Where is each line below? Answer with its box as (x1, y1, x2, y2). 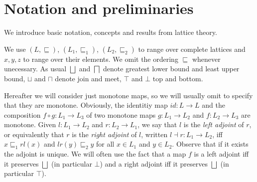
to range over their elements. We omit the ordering (23, 53, 178, 64)
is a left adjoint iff (194, 149, 249, 159)
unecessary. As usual (4, 63, 67, 74)
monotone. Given (4, 119, 56, 130)
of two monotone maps (86, 109, 156, 120)
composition (4, 109, 41, 120)
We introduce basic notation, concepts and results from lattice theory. (4, 27, 217, 37)
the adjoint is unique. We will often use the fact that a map (4, 149, 186, 159)
